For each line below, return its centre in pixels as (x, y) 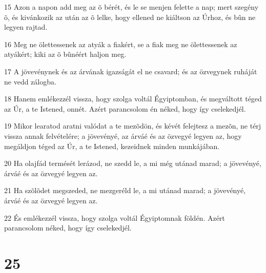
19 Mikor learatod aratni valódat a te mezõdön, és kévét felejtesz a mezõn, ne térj (133, 126)
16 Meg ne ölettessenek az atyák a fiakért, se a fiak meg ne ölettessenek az (121, 44)
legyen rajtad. (26, 27)
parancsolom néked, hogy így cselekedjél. (68, 228)
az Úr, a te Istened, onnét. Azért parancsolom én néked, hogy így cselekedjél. (125, 108)
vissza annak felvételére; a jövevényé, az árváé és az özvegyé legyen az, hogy (123, 135)
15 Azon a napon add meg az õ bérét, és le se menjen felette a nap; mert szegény (131, 7)
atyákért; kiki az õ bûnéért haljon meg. (65, 54)
